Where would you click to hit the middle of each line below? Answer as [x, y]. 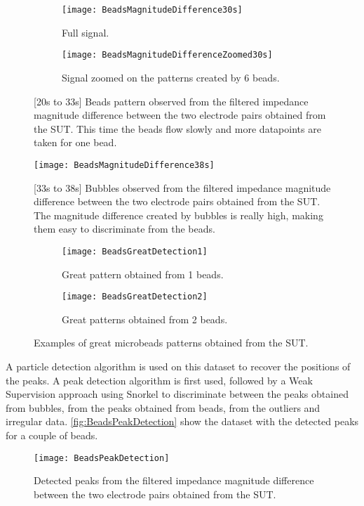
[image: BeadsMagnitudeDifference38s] [124, 165]
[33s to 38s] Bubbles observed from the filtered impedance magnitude [182, 187]
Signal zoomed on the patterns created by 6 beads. [171, 77]
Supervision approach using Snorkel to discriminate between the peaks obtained [177, 394]
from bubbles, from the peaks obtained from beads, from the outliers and [163, 407]
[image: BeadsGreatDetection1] [135, 251]
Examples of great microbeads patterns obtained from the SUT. [171, 343]
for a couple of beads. [52, 435]
